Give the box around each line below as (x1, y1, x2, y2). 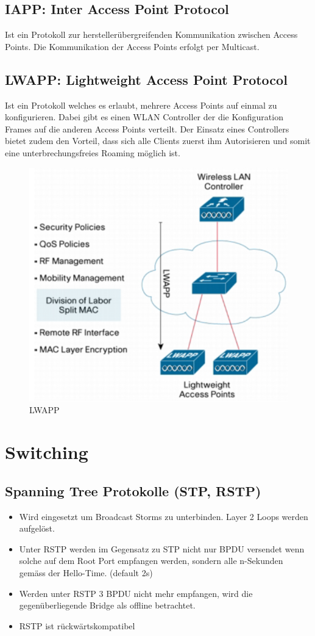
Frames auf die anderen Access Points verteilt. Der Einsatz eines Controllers (5, 122, 289, 135)
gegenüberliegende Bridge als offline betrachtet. (19, 599, 196, 612)
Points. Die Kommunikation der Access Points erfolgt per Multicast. (5, 40, 260, 52)
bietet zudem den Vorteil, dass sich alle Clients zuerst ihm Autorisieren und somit (5, 134, 311, 147)
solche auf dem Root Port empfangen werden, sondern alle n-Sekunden (19, 554, 283, 567)
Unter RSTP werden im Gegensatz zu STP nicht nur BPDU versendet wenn (19, 542, 305, 555)
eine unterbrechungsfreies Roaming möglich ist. (5, 146, 180, 159)
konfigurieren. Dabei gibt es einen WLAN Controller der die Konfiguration (5, 110, 283, 123)
